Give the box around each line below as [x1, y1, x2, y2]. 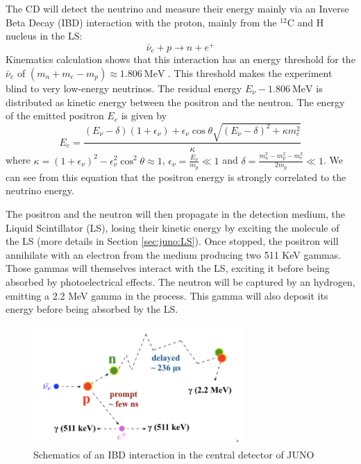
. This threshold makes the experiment [168, 65, 333, 80]
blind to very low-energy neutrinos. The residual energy [6, 80, 242, 95]
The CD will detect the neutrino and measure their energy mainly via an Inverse [6, 1, 349, 15]
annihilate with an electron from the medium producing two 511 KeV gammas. [6, 247, 342, 261]
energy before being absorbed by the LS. [6, 302, 178, 316]
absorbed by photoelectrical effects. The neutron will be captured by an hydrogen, [6, 274, 355, 289]
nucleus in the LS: [6, 28, 83, 43]
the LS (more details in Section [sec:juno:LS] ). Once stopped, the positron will [6, 234, 339, 248]
